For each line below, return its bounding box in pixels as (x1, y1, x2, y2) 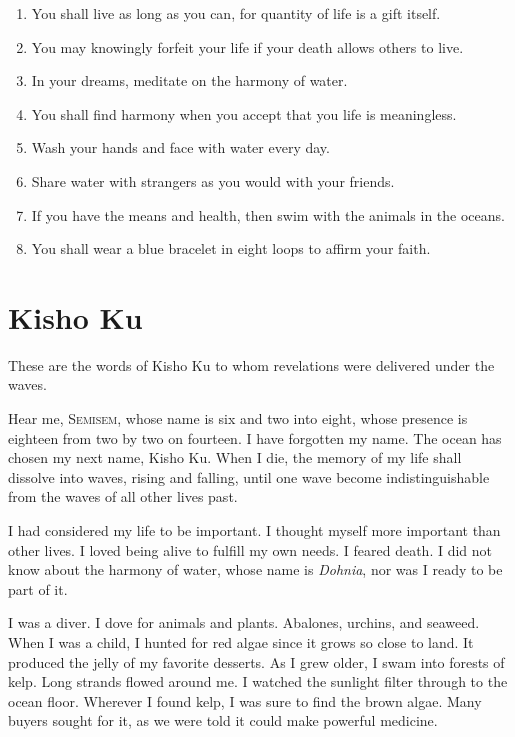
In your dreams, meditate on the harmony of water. (31, 70, 348, 91)
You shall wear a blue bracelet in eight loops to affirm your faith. (31, 238, 431, 259)
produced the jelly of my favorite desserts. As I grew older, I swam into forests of (8, 651, 505, 672)
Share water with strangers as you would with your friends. (31, 170, 395, 191)
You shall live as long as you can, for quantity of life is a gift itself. (31, 3, 441, 23)
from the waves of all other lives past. (8, 486, 238, 507)
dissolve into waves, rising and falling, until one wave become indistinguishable (8, 466, 490, 487)
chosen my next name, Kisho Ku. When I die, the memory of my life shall (8, 447, 462, 468)
